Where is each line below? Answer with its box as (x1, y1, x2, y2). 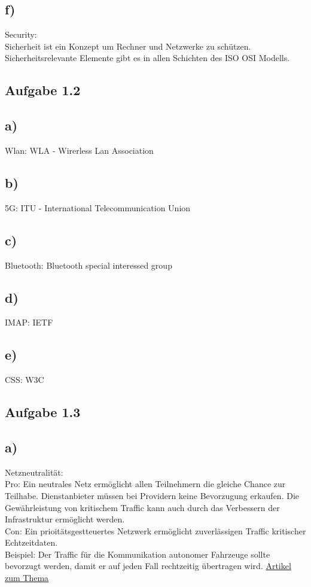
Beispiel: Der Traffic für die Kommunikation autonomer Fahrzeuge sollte (5, 548, 270, 560)
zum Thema (5, 571, 49, 584)
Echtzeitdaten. (5, 536, 58, 549)
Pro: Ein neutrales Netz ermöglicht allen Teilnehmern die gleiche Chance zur (5, 477, 286, 490)
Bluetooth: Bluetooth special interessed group (5, 258, 172, 271)
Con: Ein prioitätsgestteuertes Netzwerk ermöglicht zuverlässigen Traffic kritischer (5, 524, 306, 537)
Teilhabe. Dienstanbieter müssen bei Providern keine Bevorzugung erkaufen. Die (5, 489, 299, 501)
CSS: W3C (5, 373, 44, 386)
